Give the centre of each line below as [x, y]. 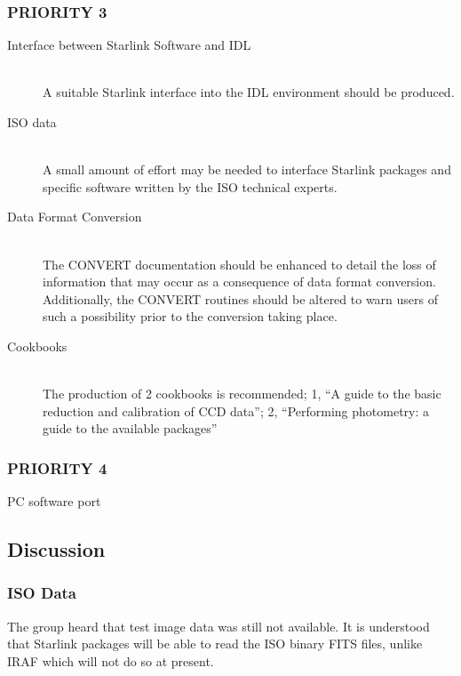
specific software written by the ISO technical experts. [190, 186]
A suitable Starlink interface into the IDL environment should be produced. [249, 92]
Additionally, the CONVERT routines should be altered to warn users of [241, 298]
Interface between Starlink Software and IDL [129, 45]
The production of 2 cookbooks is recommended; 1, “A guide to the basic [242, 394]
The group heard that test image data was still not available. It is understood [219, 626]
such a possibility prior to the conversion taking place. [190, 316]
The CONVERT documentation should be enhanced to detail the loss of [239, 264]
